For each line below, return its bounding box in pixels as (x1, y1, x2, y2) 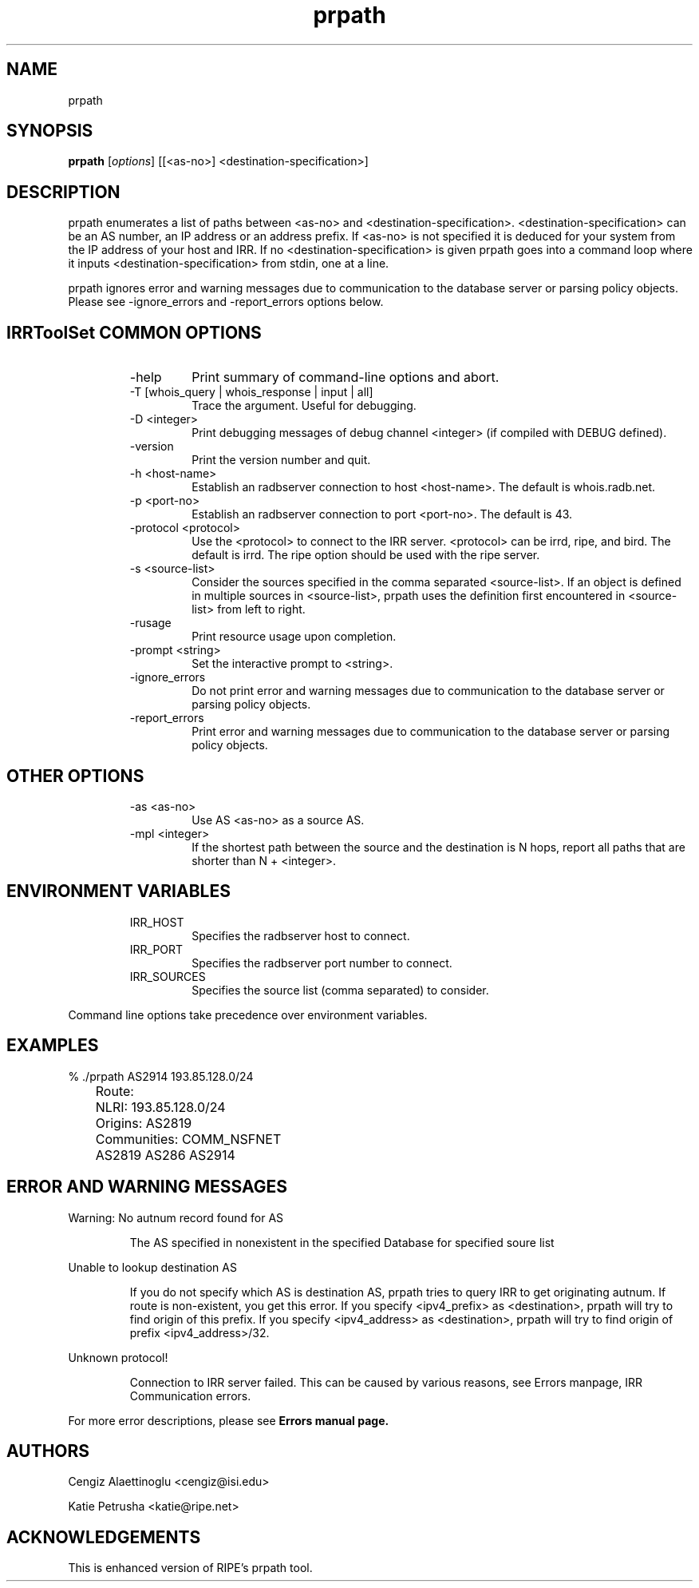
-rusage (129, 616, 172, 630)
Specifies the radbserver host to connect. (192, 928, 410, 943)
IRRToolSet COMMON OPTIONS (6, 322, 262, 343)
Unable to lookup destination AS (68, 1260, 237, 1274)
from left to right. (217, 602, 306, 617)
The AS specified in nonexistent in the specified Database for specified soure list (129, 1235, 555, 1249)
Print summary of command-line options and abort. (192, 369, 500, 386)
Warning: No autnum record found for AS (68, 1210, 284, 1225)
